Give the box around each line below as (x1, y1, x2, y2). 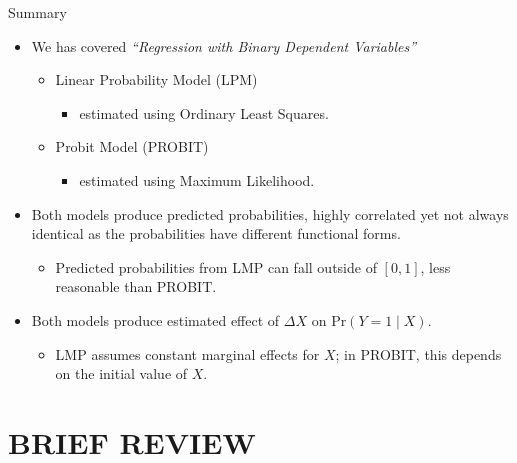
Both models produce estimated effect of (31, 309, 280, 330)
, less (420, 256, 451, 277)
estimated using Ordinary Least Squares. (79, 102, 329, 123)
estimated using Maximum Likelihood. (79, 169, 315, 190)
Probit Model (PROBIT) (55, 136, 209, 157)
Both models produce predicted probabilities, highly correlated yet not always (31, 203, 509, 224)
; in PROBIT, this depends (335, 343, 502, 364)
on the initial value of (55, 363, 188, 384)
